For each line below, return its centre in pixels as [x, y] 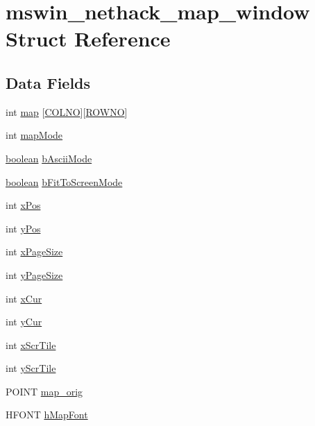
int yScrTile [31, 368]
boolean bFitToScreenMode [64, 181]
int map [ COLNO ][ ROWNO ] [67, 111]
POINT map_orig [44, 391]
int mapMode [34, 135]
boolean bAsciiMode [49, 158]
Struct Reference [88, 39]
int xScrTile [31, 344]
